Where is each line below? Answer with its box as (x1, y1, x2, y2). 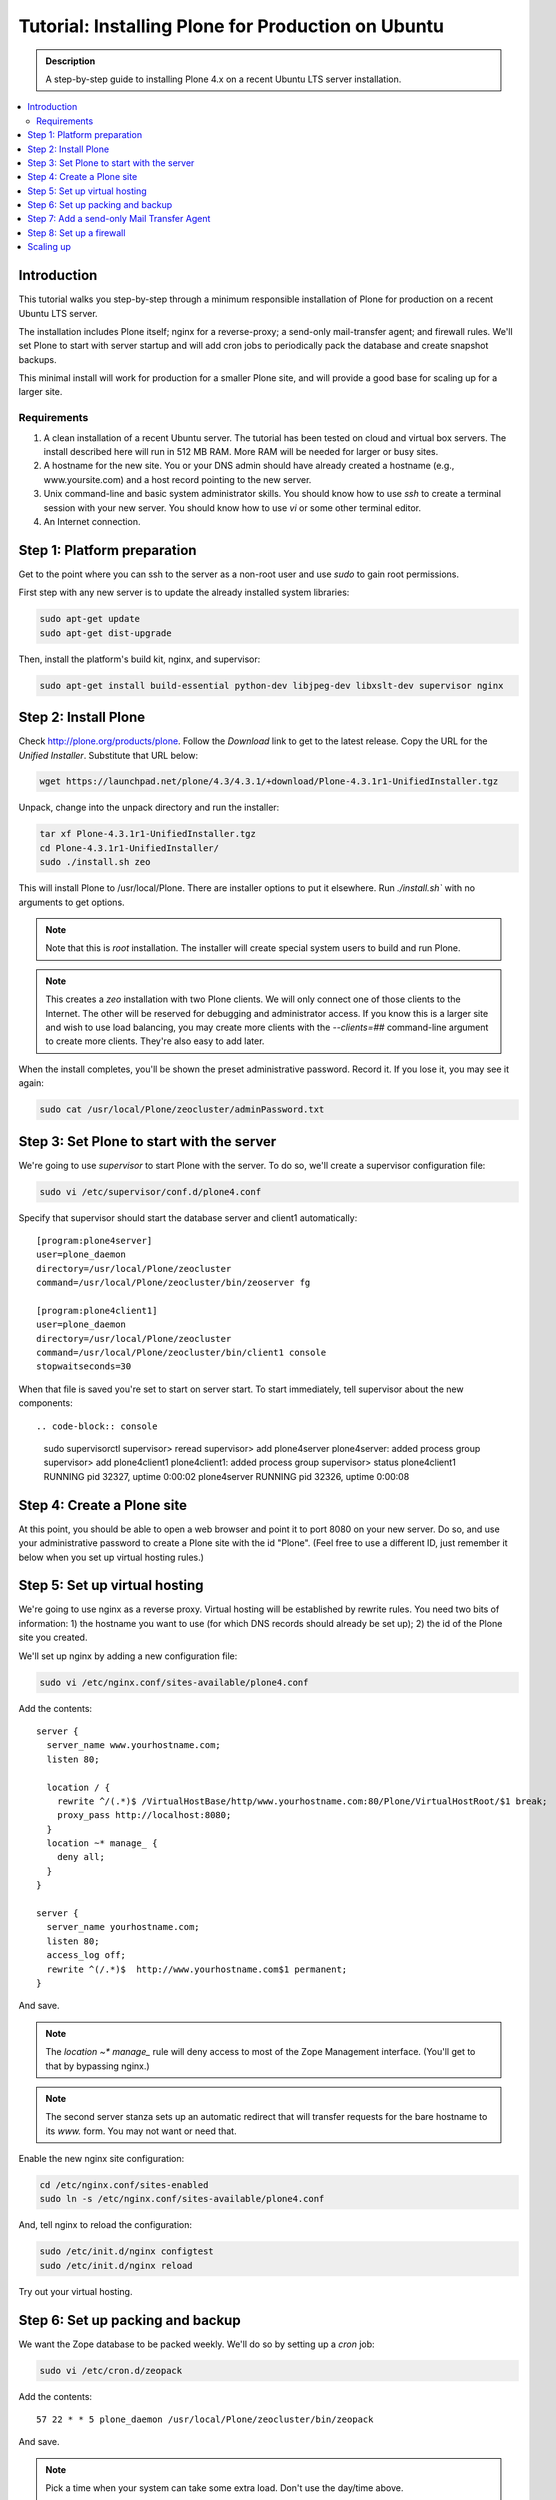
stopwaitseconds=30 (36, 1361, 132, 1372)
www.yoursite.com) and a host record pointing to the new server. (43, 473, 312, 485)
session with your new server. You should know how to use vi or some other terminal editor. (43, 501, 422, 514)
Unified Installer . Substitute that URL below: (18, 749, 199, 761)
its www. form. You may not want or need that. (45, 2125, 237, 2137)
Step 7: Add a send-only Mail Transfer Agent (27, 213, 211, 225)
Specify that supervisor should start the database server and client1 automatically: (18, 1211, 358, 1224)
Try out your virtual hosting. (18, 2285, 133, 2297)
